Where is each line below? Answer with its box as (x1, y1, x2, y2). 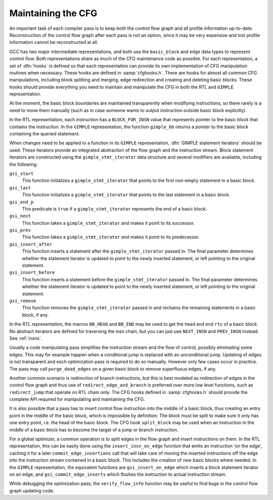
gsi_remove (9, 298, 36, 304)
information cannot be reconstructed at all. (9, 39, 99, 45)
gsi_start (9, 171, 34, 176)
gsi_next (9, 213, 31, 219)
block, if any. (22, 312, 49, 318)
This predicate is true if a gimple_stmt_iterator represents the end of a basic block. (22, 206, 207, 212)
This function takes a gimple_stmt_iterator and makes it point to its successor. (22, 220, 195, 226)
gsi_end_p (9, 199, 34, 205)
